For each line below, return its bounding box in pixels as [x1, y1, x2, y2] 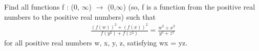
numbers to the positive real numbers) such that [4, 11, 156, 22]
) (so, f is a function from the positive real [123, 2, 255, 12]
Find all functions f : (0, [4, 2, 79, 12]
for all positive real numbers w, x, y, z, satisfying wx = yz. [4, 37, 188, 48]
